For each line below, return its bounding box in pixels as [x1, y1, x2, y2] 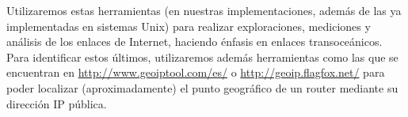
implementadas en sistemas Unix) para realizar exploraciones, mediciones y [6, 17, 371, 34]
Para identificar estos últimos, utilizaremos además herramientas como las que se [6, 48, 398, 65]
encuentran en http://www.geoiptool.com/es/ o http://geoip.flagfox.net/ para [6, 64, 385, 81]
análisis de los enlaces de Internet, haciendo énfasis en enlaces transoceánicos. [6, 33, 383, 50]
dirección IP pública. [6, 95, 107, 111]
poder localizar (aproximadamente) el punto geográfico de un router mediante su [6, 79, 398, 96]
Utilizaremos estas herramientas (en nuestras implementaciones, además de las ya [6, 2, 402, 18]
